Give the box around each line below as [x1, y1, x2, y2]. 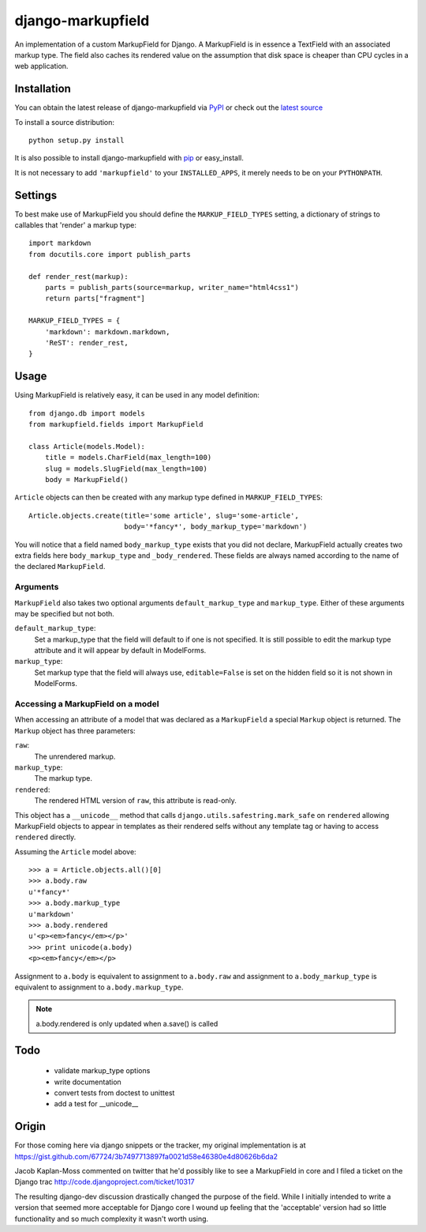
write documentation [54, 1077, 121, 1087]
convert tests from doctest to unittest [54, 1087, 175, 1098]
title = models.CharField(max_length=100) [44, 453, 212, 462]
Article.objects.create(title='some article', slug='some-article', [28, 511, 299, 520]
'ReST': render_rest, [44, 338, 129, 347]
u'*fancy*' [28, 887, 71, 896]
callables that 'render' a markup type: [14, 220, 137, 230]
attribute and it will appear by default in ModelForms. [34, 646, 207, 655]
